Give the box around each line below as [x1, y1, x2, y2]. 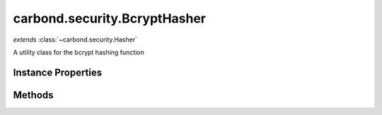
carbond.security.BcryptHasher [13, 11, 207, 26]
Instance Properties [13, 66, 103, 78]
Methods [13, 89, 54, 101]
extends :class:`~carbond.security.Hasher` [13, 35, 138, 44]
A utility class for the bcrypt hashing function [13, 48, 144, 56]
